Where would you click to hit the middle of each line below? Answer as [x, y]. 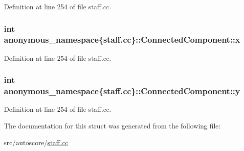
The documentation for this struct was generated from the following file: [112, 126]
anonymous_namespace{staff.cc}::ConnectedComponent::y [122, 91]
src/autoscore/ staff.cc [36, 142]
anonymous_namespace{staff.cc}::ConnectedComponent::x [122, 39]
